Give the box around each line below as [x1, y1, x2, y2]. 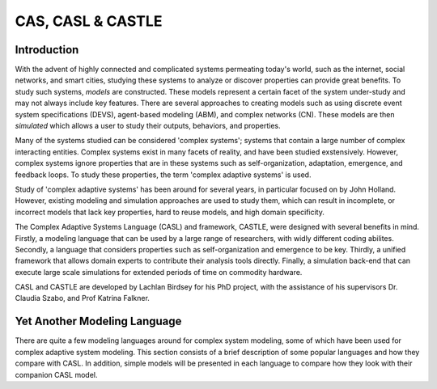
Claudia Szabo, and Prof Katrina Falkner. [15, 294, 150, 303]
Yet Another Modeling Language [15, 315, 182, 328]
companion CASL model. [15, 370, 98, 379]
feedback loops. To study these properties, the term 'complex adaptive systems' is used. [15, 170, 312, 180]
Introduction [15, 43, 79, 57]
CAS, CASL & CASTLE [15, 12, 163, 30]
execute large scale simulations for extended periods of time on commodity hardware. [15, 267, 303, 277]
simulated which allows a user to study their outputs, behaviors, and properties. [15, 121, 281, 131]
